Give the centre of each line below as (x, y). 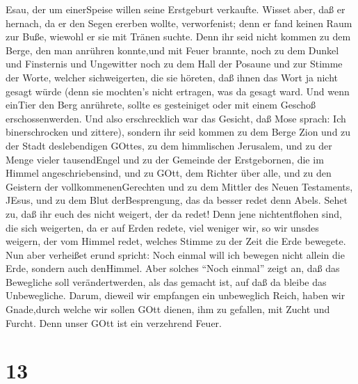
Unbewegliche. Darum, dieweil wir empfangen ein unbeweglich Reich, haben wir (176, 295)
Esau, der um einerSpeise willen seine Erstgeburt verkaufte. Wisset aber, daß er (176, 9)
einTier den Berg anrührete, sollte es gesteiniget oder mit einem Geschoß (161, 105)
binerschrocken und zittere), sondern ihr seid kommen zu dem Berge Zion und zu (178, 132)
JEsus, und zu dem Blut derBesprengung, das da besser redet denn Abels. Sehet (177, 200)
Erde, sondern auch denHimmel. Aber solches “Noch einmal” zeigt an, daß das (173, 268)
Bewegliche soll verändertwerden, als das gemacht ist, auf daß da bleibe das (166, 281)
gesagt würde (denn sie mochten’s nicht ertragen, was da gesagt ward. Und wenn (178, 91)
